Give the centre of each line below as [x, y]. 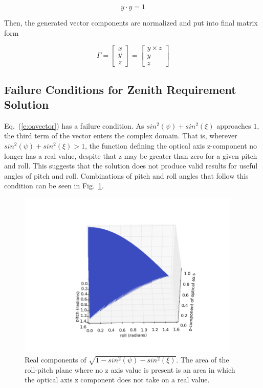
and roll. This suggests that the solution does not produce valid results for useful [131, 166]
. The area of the [203, 359]
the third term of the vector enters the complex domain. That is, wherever [121, 136]
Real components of [56, 359]
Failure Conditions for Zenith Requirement [120, 89]
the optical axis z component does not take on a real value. [117, 380]
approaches [234, 125]
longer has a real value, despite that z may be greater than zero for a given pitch [131, 155]
